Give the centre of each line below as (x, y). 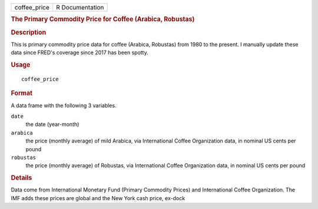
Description (29, 32)
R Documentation (80, 7)
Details (21, 178)
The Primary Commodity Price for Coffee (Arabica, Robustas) (103, 19)
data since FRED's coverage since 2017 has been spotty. (79, 52)
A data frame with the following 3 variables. (64, 105)
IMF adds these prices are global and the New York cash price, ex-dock (98, 198)
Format (21, 93)
